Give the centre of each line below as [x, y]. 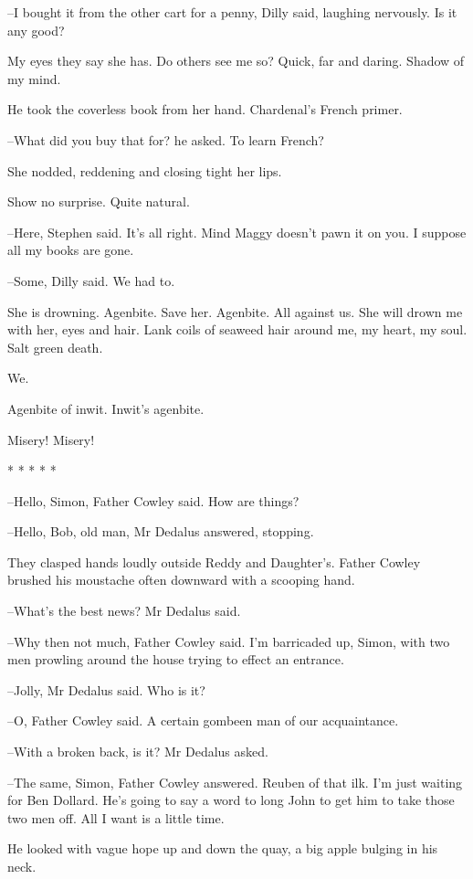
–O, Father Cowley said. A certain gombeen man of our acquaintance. [203, 720]
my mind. [34, 78]
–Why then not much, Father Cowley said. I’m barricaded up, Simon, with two [229, 641]
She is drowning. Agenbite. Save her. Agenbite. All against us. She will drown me [235, 311]
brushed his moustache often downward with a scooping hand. [181, 580]
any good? [36, 30]
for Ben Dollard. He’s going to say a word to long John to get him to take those [231, 800]
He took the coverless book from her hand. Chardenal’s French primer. [205, 109]
